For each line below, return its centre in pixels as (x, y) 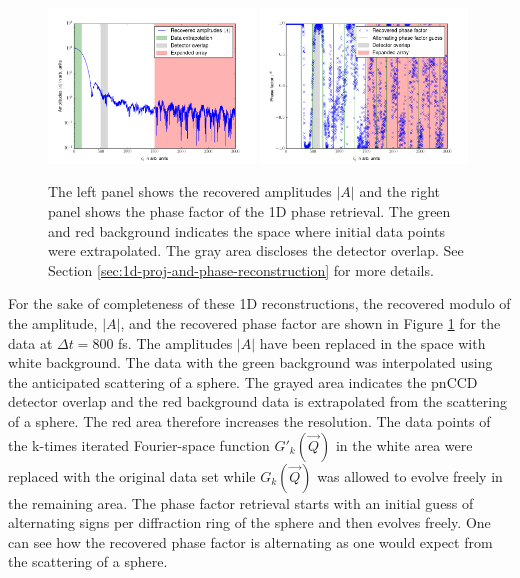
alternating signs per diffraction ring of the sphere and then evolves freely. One (249, 522)
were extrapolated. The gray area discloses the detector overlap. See (256, 250)
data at (30, 342)
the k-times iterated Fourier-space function (139, 444)
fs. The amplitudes (175, 342)
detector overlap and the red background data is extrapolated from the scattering (257, 401)
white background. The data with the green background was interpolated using (250, 362)
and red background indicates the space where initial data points (247, 230)
